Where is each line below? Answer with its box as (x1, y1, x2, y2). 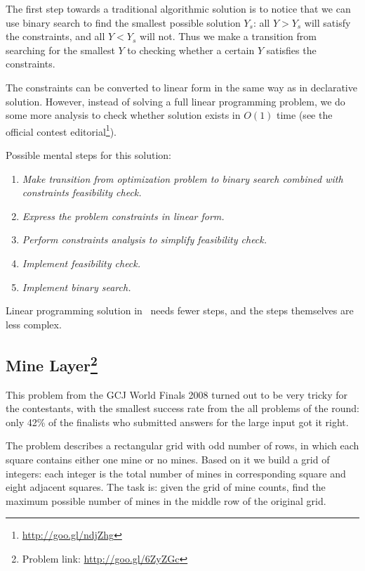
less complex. (6, 316, 62, 331)
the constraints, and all (6, 29, 105, 44)
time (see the (277, 108, 333, 122)
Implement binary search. (22, 279, 131, 294)
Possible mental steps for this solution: (6, 148, 171, 162)
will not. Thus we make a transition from (140, 29, 317, 44)
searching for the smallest (6, 42, 115, 57)
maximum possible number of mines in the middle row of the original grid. (6, 493, 326, 508)
